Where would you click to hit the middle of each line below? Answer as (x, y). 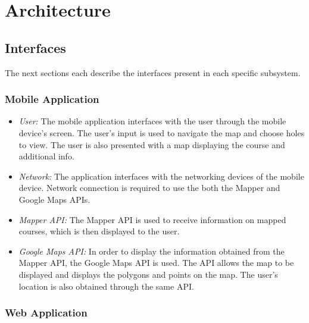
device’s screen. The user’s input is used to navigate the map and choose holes (162, 132)
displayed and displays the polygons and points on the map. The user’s (148, 274)
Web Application (46, 313)
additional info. (46, 156)
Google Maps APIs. (54, 199)
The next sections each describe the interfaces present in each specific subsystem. (153, 72)
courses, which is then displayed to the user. (99, 231)
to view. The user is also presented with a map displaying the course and (152, 144)
